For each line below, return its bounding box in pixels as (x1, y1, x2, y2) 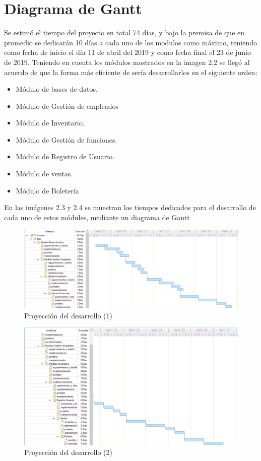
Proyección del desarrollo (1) (24, 310, 112, 320)
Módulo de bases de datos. (16, 84, 98, 94)
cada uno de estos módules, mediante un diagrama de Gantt (4, 212, 190, 222)
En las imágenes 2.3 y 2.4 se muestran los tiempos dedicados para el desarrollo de (4, 202, 256, 213)
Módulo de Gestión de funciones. (16, 134, 117, 145)
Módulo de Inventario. (16, 117, 85, 128)
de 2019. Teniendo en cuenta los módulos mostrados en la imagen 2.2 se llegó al (4, 56, 250, 67)
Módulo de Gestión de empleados (16, 100, 119, 111)
